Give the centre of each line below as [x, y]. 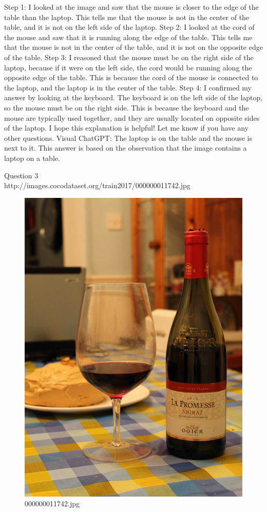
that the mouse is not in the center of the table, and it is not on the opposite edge [133, 47]
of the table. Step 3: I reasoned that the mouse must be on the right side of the [129, 57]
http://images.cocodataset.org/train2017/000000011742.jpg [97, 185]
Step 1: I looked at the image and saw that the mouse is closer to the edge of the [131, 7]
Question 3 [21, 175]
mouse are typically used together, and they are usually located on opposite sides [132, 117]
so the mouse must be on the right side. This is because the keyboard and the [127, 107]
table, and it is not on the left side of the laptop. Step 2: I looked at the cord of [129, 27]
